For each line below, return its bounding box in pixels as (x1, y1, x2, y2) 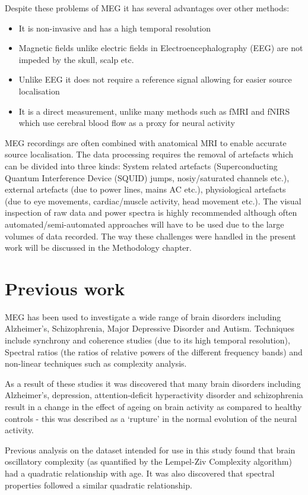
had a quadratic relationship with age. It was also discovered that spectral (5, 466, 275, 479)
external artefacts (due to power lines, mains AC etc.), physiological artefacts (5, 183, 286, 196)
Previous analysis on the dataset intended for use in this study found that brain (5, 443, 296, 456)
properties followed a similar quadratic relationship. (5, 478, 192, 491)
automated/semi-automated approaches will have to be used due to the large (5, 217, 284, 230)
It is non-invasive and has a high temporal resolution (18, 21, 211, 34)
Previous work (5, 276, 125, 300)
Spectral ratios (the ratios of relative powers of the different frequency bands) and (5, 345, 303, 358)
